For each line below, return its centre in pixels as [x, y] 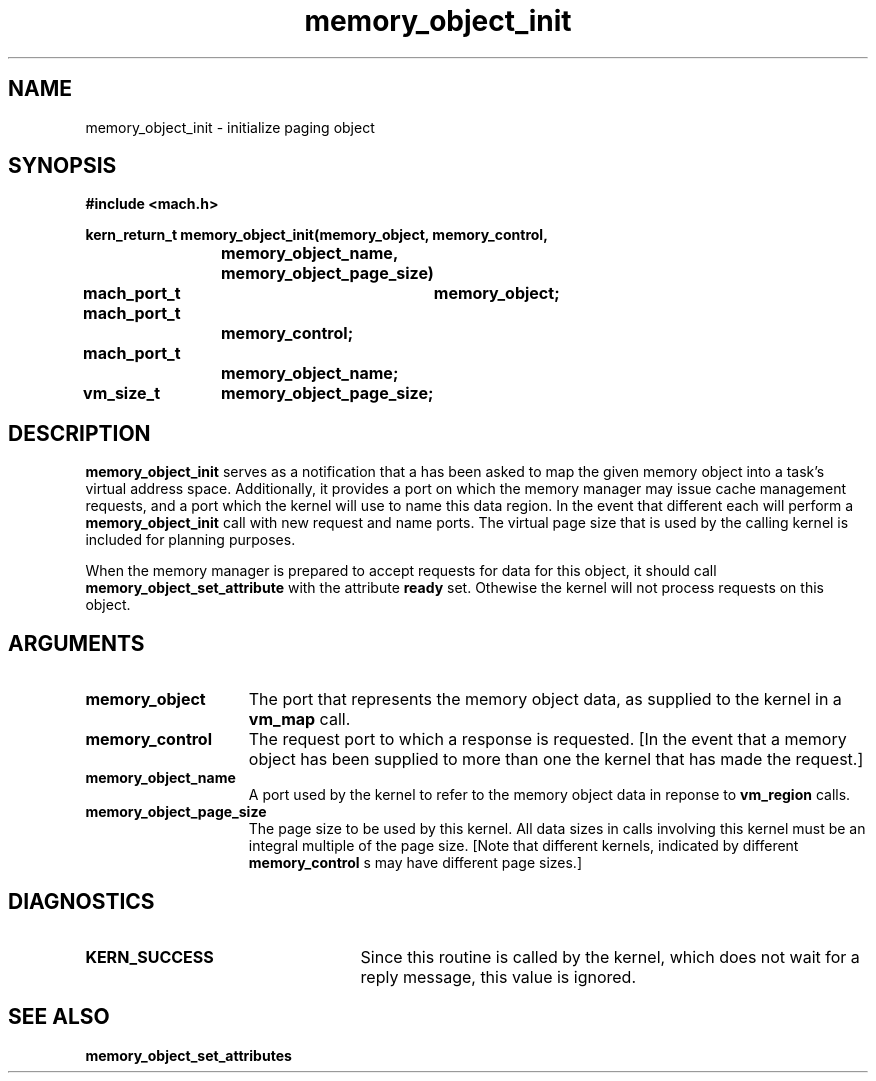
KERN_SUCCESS [149, 956]
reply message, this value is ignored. [498, 976]
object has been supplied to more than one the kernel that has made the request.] [556, 759]
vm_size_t [122, 393]
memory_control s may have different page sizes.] [415, 863]
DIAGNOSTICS [81, 901]
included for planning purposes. [190, 540]
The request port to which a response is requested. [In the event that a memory [547, 739]
